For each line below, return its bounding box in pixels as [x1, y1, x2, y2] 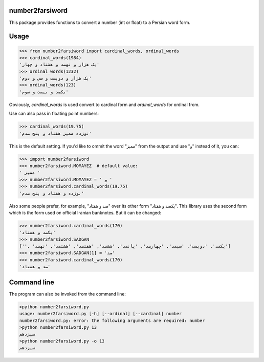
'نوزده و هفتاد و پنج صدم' [19, 191, 84, 196]
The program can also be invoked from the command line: [9, 291, 126, 297]
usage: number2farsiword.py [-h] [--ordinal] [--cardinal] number [19, 311, 182, 317]
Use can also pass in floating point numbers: [9, 110, 99, 117]
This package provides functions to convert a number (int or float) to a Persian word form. [9, 20, 191, 25]
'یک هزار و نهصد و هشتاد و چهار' [19, 62, 100, 67]
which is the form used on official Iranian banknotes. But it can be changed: [9, 210, 161, 215]
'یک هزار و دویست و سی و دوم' [19, 76, 92, 81]
